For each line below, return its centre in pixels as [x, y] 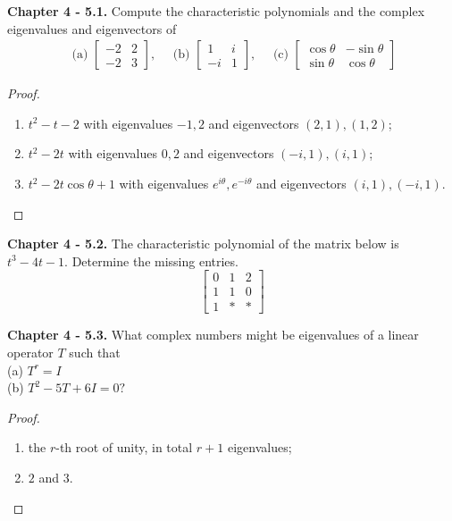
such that [95, 353]
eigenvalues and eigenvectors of [92, 28]
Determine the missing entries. [155, 260]
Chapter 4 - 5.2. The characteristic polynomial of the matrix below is [203, 244]
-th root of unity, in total [124, 447]
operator [30, 353]
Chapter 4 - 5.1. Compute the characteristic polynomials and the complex [216, 11]
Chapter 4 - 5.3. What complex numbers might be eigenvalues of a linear [213, 335]
